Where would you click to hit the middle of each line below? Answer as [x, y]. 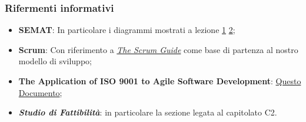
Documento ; [40, 92]
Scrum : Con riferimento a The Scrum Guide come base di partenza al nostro [158, 49]
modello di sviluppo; [55, 61]
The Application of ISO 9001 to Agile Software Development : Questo [160, 81]
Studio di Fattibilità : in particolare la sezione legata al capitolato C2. [148, 112]
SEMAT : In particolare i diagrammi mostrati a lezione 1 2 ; [127, 30]
